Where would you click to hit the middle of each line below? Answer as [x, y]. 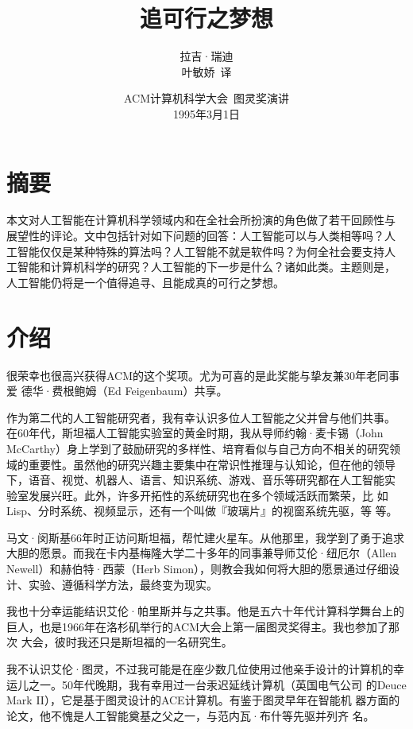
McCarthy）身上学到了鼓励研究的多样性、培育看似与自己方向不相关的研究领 [203, 448]
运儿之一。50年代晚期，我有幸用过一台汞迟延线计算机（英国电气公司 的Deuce [206, 684]
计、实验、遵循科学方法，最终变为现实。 [112, 584]
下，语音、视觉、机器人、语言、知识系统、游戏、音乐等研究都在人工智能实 [201, 480]
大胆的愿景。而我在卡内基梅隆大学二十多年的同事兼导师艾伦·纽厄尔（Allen [202, 553]
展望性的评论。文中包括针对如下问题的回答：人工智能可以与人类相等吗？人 [201, 236]
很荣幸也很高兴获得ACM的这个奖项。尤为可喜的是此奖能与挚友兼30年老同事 [203, 375]
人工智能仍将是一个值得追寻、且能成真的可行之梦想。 [145, 282]
